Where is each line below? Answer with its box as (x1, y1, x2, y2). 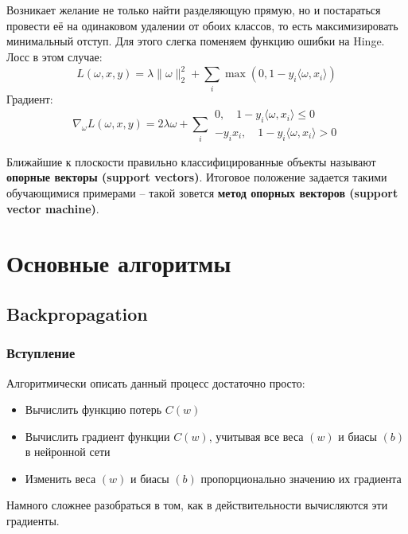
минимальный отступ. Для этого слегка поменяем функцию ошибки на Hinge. (6, 33, 385, 49)
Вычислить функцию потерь (25, 401, 162, 418)
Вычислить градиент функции (25, 427, 170, 444)
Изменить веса (25, 470, 96, 486)
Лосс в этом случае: (6, 48, 103, 64)
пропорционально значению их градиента (200, 470, 402, 486)
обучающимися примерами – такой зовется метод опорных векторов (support (6, 184, 398, 201)
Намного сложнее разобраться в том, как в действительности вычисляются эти (6, 497, 388, 513)
